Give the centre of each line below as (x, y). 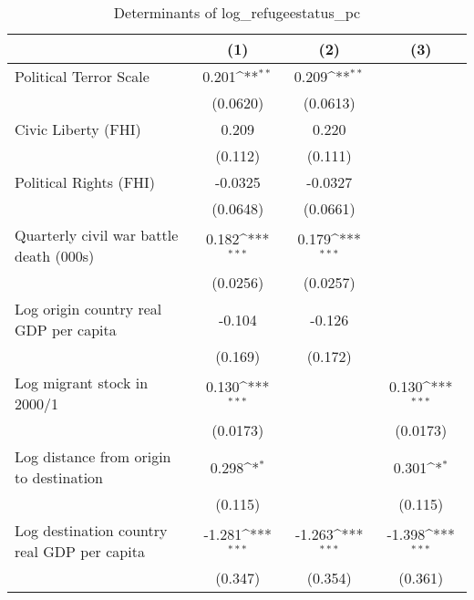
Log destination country (91, 530)
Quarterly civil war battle (97, 235)
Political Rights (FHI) (85, 182)
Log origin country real (88, 309)
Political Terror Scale (82, 76)
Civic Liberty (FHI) (78, 129)
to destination (59, 477)
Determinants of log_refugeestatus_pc (237, 12)
